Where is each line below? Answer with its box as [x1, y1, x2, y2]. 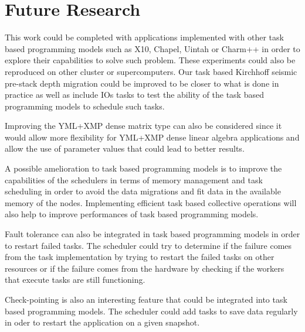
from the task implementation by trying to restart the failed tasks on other [5, 251, 274, 263]
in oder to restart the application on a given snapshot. [5, 316, 200, 328]
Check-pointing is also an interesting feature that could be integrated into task [5, 293, 287, 305]
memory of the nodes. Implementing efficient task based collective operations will [5, 196, 297, 208]
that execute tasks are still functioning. [5, 273, 145, 286]
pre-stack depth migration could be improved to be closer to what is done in [5, 77, 279, 89]
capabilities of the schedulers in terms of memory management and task [5, 173, 263, 186]
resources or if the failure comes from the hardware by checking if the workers [5, 262, 284, 274]
